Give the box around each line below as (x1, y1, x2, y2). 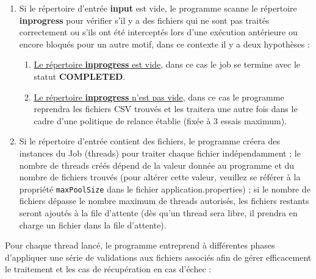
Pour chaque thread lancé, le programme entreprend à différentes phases (5, 239, 275, 252)
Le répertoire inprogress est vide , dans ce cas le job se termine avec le (34, 58, 300, 71)
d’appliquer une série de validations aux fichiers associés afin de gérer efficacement (5, 250, 312, 263)
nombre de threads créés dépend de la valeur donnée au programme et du (19, 158, 295, 171)
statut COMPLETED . (34, 69, 126, 82)
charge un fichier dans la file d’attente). (19, 218, 167, 231)
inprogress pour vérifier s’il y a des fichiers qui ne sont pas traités (19, 13, 270, 26)
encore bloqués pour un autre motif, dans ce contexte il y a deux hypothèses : (19, 37, 310, 50)
